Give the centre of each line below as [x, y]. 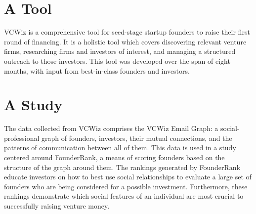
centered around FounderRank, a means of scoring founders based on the [114, 157]
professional [22, 138]
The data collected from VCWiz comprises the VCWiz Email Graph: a [111, 128]
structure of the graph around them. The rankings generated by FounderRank [122, 167]
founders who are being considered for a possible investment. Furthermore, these [126, 186]
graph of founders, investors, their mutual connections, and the [137, 138]
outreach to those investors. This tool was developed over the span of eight [117, 61]
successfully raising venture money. [57, 205]
